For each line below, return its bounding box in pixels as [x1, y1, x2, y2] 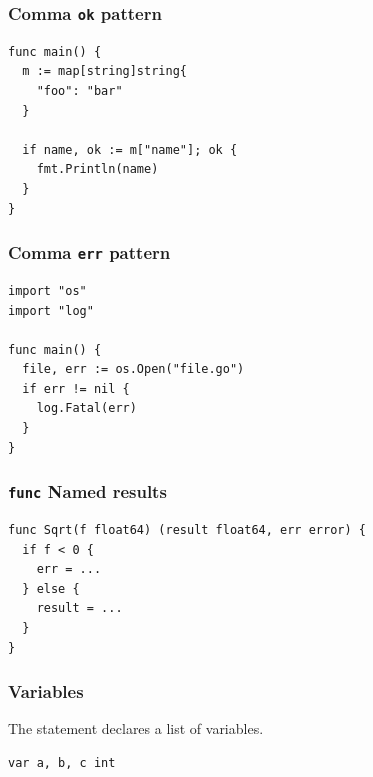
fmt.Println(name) [36, 162, 159, 177]
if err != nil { [22, 381, 130, 396]
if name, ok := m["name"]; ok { [22, 142, 238, 157]
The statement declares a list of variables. [8, 718, 264, 739]
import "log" [8, 303, 94, 318]
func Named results [8, 479, 167, 504]
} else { [22, 581, 80, 596]
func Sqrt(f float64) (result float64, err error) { [8, 523, 366, 538]
